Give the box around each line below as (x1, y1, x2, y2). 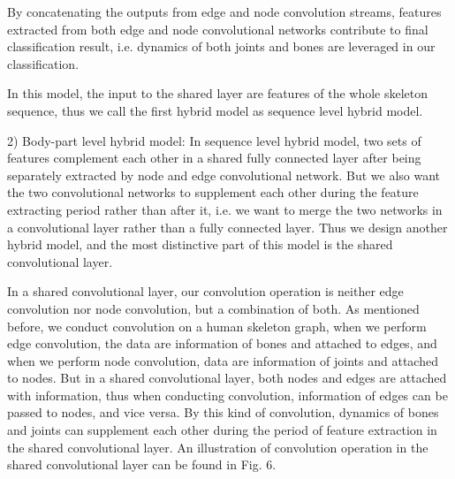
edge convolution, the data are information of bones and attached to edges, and (7, 334, 437, 353)
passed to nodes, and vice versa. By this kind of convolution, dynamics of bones (7, 403, 439, 422)
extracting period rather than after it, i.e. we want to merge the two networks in (7, 200, 443, 218)
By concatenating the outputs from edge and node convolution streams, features (7, 3, 442, 20)
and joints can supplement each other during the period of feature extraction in (7, 421, 437, 439)
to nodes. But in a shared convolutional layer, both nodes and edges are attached (7, 369, 447, 387)
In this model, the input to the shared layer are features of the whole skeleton (7, 84, 428, 103)
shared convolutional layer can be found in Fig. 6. (7, 455, 277, 474)
